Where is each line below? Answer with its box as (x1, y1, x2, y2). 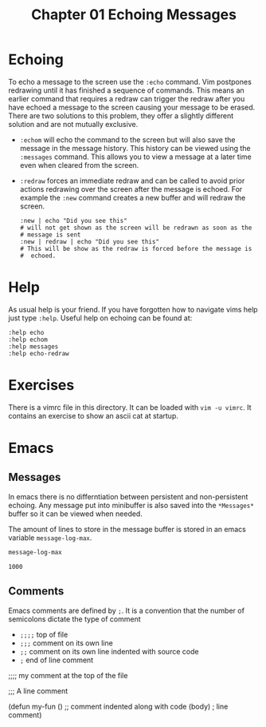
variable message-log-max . (8, 533, 92, 542)
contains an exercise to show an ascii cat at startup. (8, 411, 179, 420)
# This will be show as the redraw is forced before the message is (19, 244, 252, 252)
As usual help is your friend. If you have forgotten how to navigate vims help (8, 304, 258, 314)
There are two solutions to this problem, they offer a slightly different (8, 110, 234, 121)
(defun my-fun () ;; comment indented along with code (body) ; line (8, 701, 229, 711)
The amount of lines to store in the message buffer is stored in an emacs (8, 524, 247, 534)
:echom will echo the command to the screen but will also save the (19, 134, 236, 145)
